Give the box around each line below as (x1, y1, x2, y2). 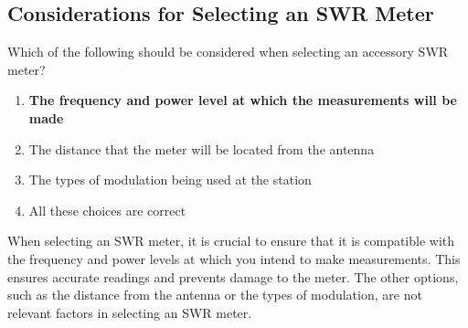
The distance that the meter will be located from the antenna (28, 139, 375, 158)
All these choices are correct (28, 200, 186, 219)
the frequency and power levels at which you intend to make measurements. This (7, 249, 461, 268)
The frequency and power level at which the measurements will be (28, 90, 457, 110)
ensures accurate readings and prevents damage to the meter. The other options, (7, 267, 459, 286)
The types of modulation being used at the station (28, 170, 312, 189)
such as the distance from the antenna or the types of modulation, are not (7, 285, 422, 304)
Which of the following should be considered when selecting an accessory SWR (7, 42, 449, 61)
